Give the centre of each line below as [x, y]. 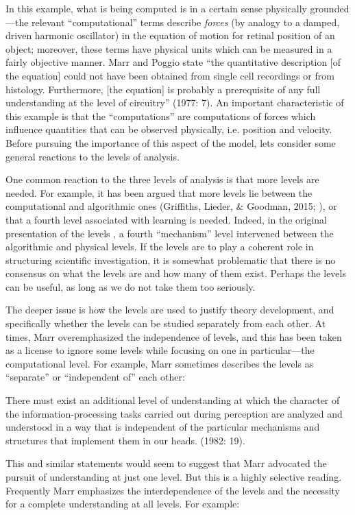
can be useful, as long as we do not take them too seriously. [131, 286]
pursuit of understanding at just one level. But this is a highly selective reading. [174, 477]
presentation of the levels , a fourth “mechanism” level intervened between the [170, 233]
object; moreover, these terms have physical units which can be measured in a [169, 48]
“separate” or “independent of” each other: [95, 377]
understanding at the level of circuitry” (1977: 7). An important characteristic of [175, 103]
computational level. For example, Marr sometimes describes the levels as [160, 363]
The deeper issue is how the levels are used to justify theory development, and [170, 310]
